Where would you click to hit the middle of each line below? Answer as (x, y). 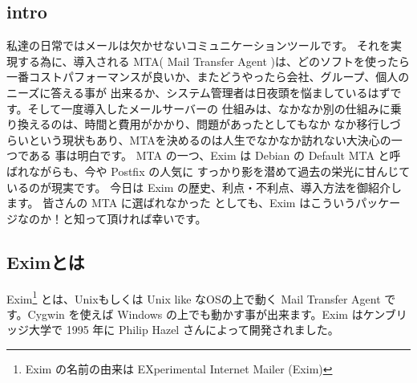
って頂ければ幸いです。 (146, 218)
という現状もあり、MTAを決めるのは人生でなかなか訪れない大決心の (210, 139)
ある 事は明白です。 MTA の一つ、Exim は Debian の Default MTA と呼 (215, 155)
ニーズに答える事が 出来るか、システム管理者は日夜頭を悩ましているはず (198, 92)
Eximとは (46, 261)
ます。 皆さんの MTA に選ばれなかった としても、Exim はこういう (181, 203)
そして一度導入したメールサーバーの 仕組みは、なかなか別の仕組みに (209, 108)
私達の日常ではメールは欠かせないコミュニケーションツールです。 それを (198, 45)
